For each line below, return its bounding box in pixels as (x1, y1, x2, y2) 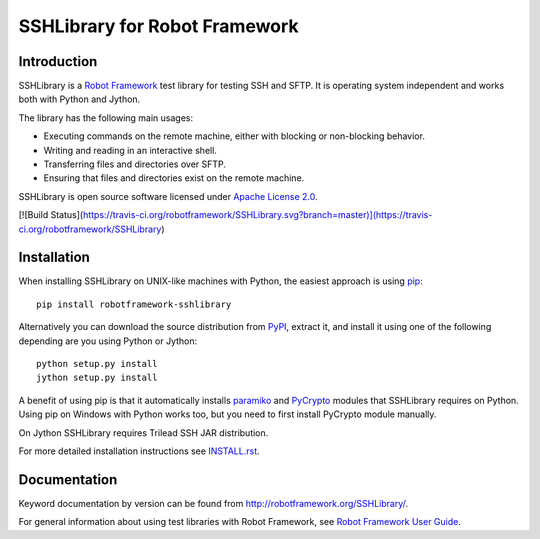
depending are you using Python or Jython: (18, 335, 198, 347)
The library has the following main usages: (18, 111, 194, 124)
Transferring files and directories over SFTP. (43, 158, 227, 170)
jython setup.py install (36, 372, 158, 384)
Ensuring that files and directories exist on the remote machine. (43, 172, 305, 184)
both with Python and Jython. (18, 93, 141, 105)
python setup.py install (36, 358, 158, 370)
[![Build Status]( (18, 209, 84, 221)
